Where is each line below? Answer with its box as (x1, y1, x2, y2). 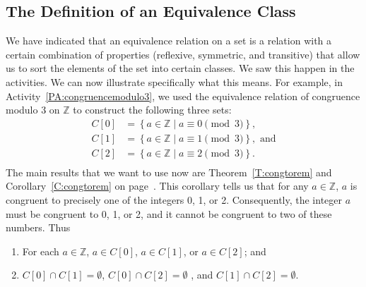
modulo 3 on (6, 102, 60, 117)
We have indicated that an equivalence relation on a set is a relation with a (6, 33, 332, 48)
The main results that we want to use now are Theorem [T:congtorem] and (6, 164, 332, 179)
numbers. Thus (6, 220, 71, 235)
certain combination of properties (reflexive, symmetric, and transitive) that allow (6, 47, 360, 61)
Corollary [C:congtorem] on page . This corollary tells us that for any (6, 178, 309, 193)
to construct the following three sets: (73, 102, 232, 117)
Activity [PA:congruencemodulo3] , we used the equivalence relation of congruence (6, 88, 360, 103)
